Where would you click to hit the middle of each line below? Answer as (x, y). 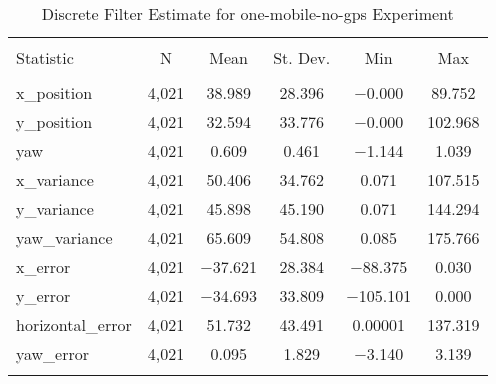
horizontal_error (74, 324)
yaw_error (53, 353)
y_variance (55, 208)
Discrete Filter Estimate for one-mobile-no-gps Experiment (247, 13)
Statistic (45, 57)
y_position (54, 121)
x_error (43, 266)
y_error (43, 295)
